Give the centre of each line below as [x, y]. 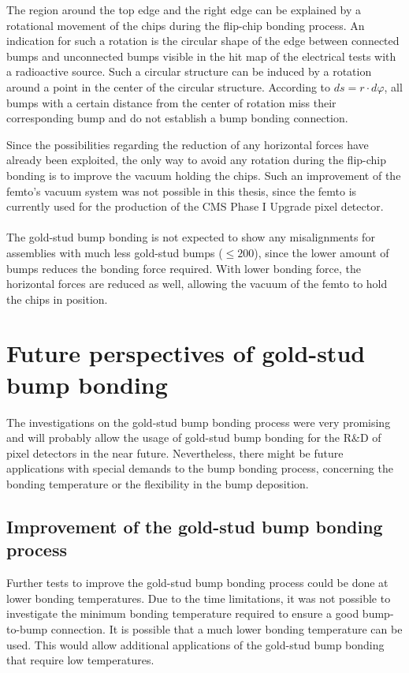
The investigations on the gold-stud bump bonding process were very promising [199, 422]
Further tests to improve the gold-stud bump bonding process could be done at [197, 583]
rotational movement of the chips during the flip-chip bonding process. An [186, 25]
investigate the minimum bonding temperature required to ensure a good [183, 613]
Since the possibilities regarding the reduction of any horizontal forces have [188, 144]
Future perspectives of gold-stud [186, 353]
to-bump [27, 628]
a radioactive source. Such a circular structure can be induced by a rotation [189, 71]
